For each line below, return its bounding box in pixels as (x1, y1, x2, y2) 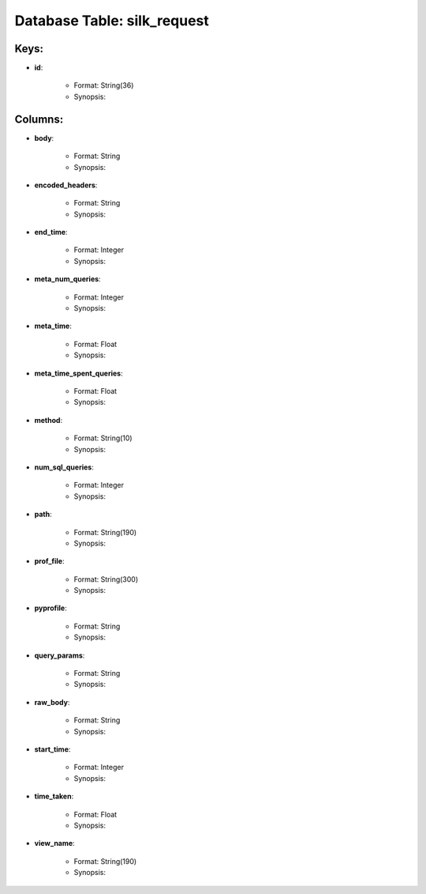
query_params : (34, 651, 85, 660)
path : (34, 510, 53, 519)
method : (34, 415, 63, 424)
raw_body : (34, 697, 70, 707)
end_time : (34, 228, 68, 237)
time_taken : (34, 791, 74, 802)
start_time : (34, 744, 71, 754)
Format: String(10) (73, 433, 133, 443)
